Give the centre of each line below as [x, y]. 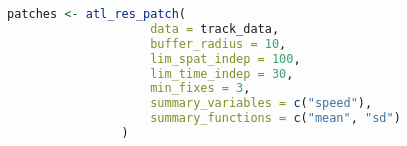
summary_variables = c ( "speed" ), [261, 103]
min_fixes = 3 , [200, 88]
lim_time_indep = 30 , [222, 73]
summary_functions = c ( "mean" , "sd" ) [275, 118]
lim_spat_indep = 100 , [225, 58]
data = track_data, [215, 28]
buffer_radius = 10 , [218, 43]
